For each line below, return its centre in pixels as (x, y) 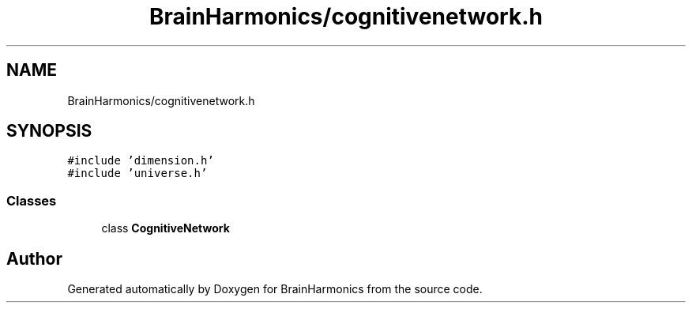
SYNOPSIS (49, 131)
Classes (32, 200)
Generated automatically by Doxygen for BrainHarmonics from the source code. (275, 289)
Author (34, 258)
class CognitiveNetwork (165, 228)
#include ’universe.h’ (137, 173)
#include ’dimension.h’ (141, 161)
